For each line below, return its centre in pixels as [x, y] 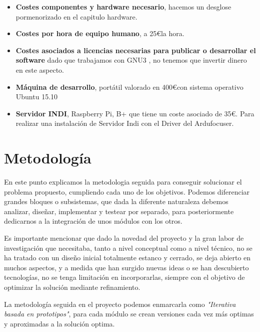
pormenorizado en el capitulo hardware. [76, 16]
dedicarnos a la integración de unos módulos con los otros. [93, 221]
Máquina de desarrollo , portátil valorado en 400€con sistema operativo [129, 87]
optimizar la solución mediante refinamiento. [72, 287]
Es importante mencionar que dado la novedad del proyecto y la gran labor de [124, 238]
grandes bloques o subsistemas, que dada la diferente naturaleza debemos [116, 201]
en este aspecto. [40, 69]
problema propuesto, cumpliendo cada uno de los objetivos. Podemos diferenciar [127, 191]
